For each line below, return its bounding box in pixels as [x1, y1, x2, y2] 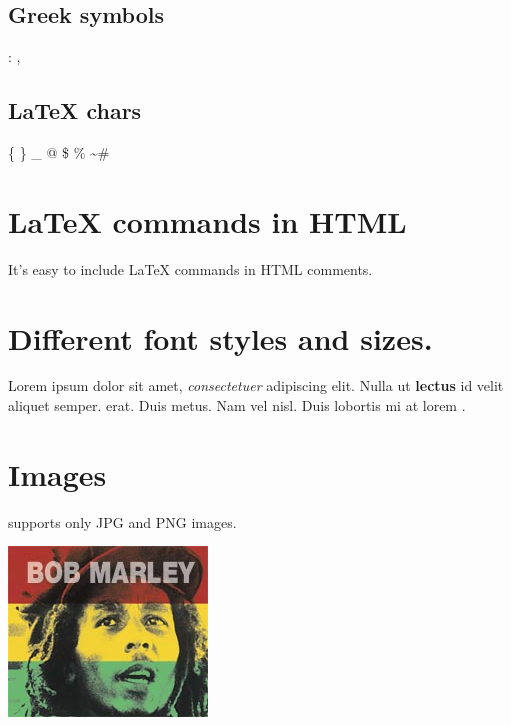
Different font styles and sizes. [8, 317, 433, 358]
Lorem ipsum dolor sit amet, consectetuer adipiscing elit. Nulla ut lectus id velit [8, 375, 504, 396]
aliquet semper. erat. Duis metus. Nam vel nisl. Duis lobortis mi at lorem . [8, 395, 466, 416]
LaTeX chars [8, 95, 142, 126]
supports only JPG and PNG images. [8, 511, 237, 532]
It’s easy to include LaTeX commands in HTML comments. [8, 258, 373, 279]
